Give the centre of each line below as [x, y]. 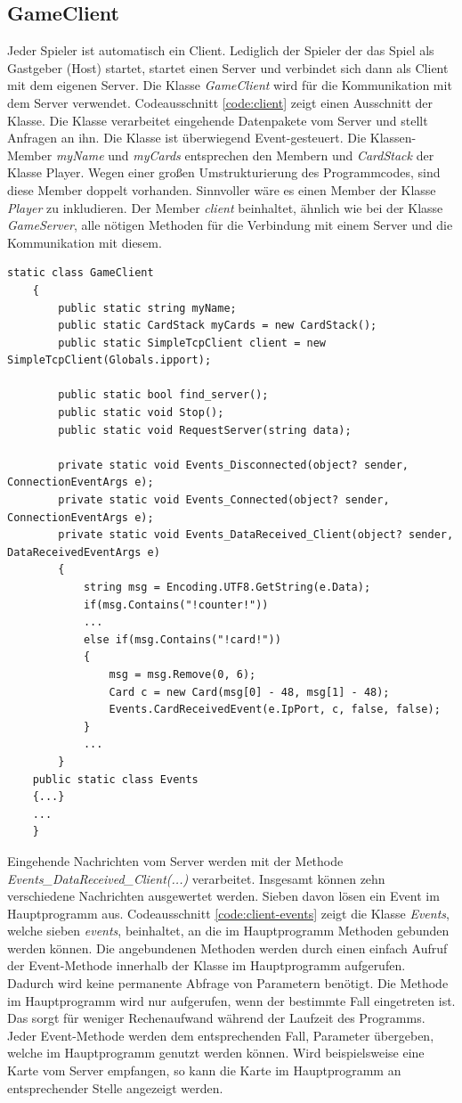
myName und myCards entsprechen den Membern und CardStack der [245, 155]
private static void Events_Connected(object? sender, [224, 500]
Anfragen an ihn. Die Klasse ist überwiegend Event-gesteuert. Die [187, 138]
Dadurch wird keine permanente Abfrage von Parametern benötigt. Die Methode [228, 983]
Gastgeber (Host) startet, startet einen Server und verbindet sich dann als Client [228, 67]
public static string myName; [147, 308]
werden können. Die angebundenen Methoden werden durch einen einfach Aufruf [227, 948]
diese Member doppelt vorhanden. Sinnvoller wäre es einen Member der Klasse [222, 189]
